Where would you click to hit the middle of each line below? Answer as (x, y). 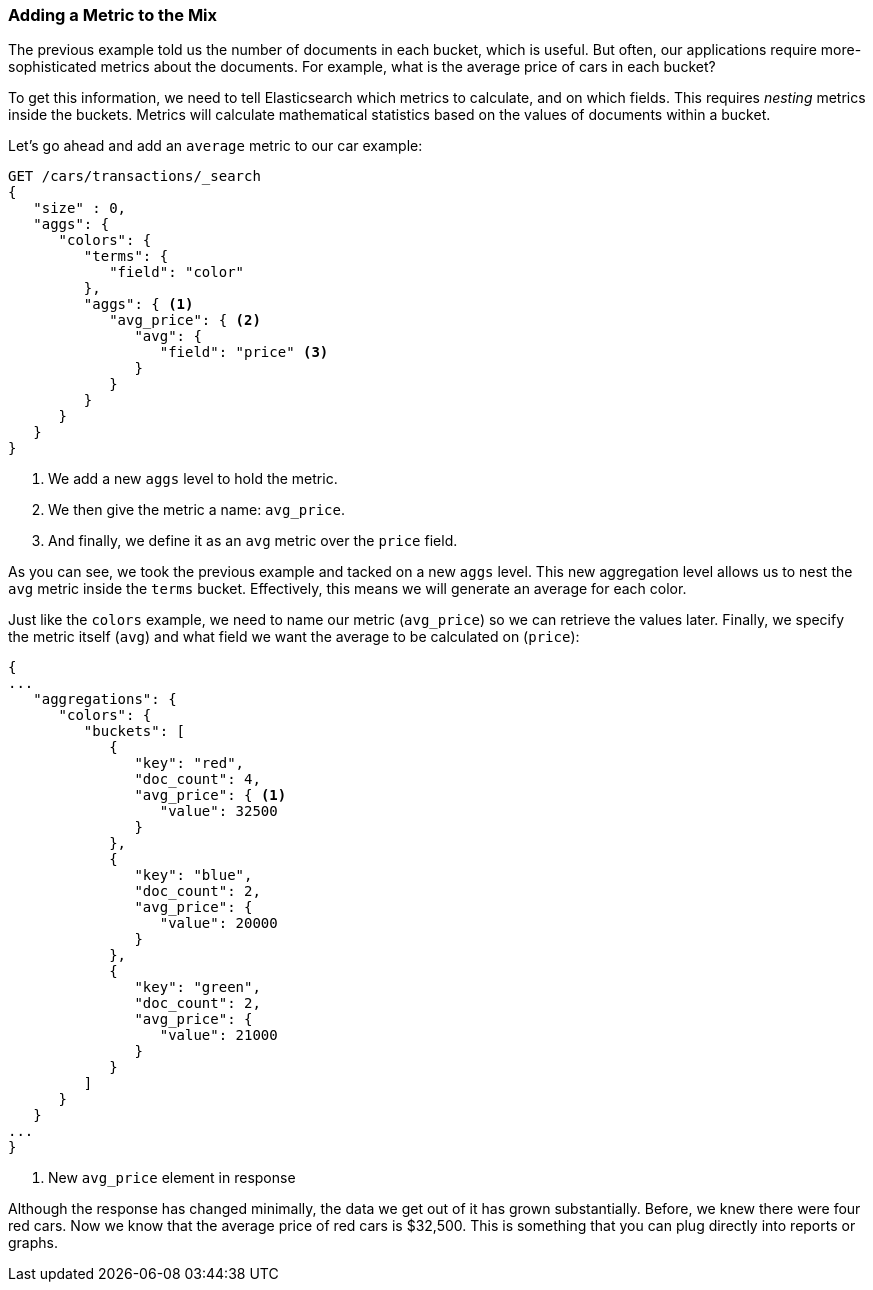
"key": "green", (197, 987)
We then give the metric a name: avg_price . (197, 510)
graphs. (33, 1243)
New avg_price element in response (172, 1178)
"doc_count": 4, (197, 779)
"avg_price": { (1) (210, 795)
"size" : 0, (80, 208)
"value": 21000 (218, 1035)
